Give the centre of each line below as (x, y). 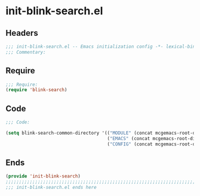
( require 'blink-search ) (36, 90)
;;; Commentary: (26, 52)
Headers (22, 33)
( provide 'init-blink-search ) (43, 176)
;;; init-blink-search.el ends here (51, 188)
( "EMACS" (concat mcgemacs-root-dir (153, 138)
